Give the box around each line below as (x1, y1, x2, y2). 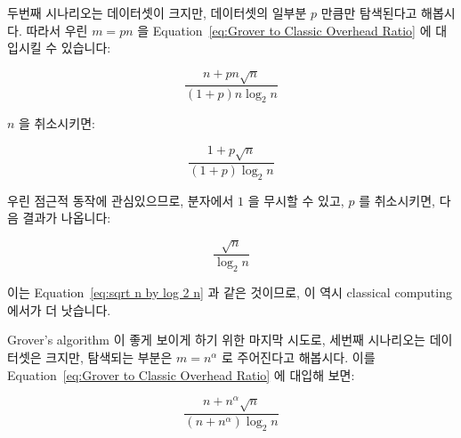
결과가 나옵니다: (22, 208, 111, 227)
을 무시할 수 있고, (247, 191, 344, 209)
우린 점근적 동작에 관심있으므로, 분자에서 (7, 191, 234, 209)
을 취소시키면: (19, 114, 95, 133)
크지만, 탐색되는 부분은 (45, 347, 173, 366)
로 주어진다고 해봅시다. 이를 (222, 347, 376, 366)
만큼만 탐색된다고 (320, 4, 417, 21)
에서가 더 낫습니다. (7, 300, 111, 319)
